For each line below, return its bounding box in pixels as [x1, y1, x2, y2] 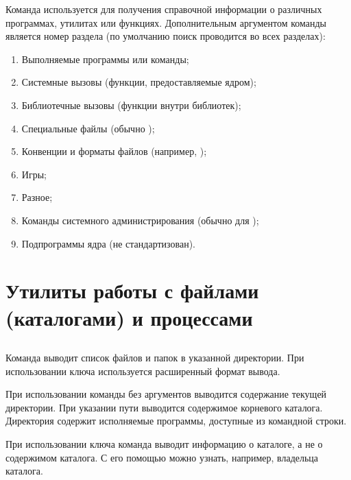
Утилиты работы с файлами [5, 276, 259, 304]
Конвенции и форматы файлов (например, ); [21, 144, 207, 158]
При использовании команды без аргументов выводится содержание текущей [5, 387, 327, 401]
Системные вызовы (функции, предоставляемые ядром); [21, 75, 256, 89]
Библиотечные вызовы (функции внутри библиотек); [21, 97, 241, 112]
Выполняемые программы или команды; [21, 51, 189, 66]
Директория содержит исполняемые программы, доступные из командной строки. [5, 413, 347, 428]
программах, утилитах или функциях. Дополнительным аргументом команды [5, 15, 327, 29]
